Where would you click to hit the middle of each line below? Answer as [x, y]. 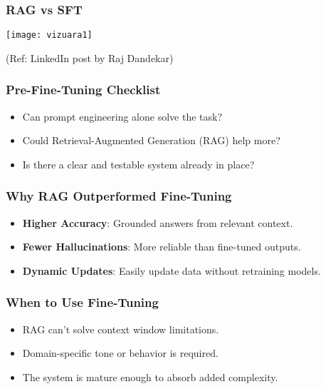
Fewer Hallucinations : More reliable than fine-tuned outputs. [162, 247]
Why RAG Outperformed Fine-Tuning [119, 196]
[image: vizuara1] [49, 35]
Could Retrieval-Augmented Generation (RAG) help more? [151, 140]
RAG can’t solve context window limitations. [121, 329]
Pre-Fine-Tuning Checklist [83, 90]
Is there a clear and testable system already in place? [138, 164]
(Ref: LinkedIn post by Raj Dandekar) [90, 57]
